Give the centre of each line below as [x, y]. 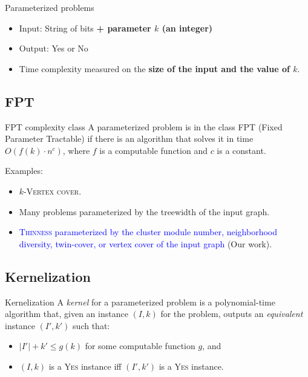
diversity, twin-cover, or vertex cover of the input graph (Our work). [146, 243]
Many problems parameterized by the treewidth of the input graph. [144, 211]
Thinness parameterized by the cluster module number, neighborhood [148, 232]
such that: [91, 325]
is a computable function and [153, 150]
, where [76, 150]
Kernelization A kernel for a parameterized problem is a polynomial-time [140, 302]
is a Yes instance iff [85, 366]
